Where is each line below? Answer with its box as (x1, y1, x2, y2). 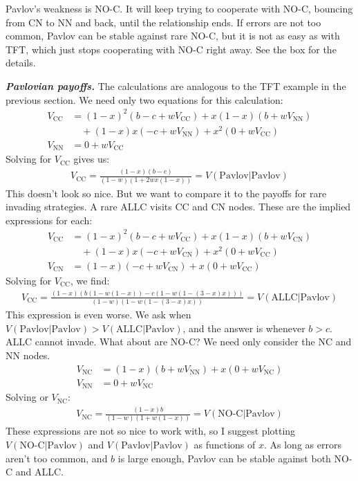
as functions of (194, 437, 256, 451)
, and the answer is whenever (182, 320, 305, 335)
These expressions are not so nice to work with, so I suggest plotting (6, 424, 296, 438)
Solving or (6, 390, 48, 404)
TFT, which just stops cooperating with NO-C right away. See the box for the (6, 42, 337, 56)
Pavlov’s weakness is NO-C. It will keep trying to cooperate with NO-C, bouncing (6, 1, 353, 15)
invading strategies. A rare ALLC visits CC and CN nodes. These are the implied (6, 199, 351, 214)
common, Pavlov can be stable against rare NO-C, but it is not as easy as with (6, 28, 340, 43)
